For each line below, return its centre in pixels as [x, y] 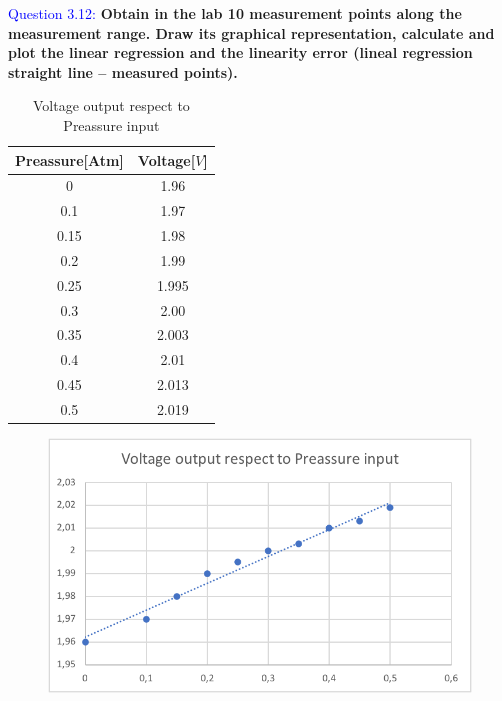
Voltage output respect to [111, 105]
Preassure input [111, 124]
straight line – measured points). [123, 71]
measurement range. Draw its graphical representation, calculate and [251, 32]
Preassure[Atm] [69, 159]
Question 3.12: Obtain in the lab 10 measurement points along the [235, 13]
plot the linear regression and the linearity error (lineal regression [240, 52]
